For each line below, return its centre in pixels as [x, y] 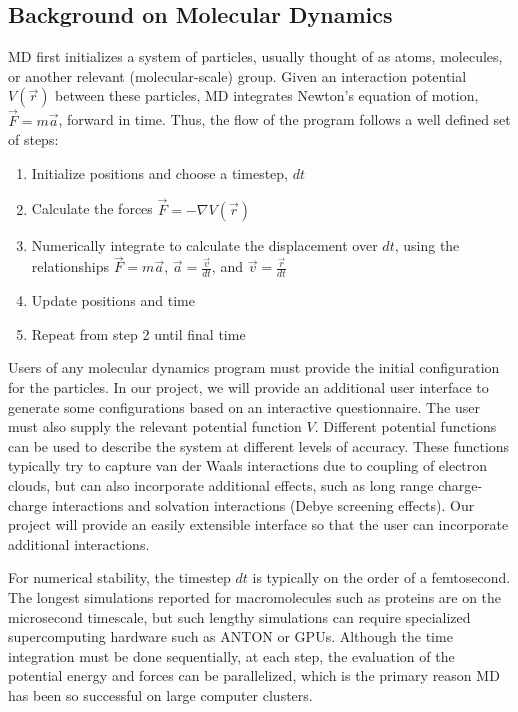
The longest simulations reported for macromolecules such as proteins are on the [255, 596]
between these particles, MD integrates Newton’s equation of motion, [267, 95]
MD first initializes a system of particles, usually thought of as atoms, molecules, [255, 56]
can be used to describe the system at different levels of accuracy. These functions [259, 445]
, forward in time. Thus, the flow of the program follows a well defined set [284, 119]
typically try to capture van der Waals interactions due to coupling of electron [248, 465]
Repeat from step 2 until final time [138, 333]
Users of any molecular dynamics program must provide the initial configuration [254, 367]
